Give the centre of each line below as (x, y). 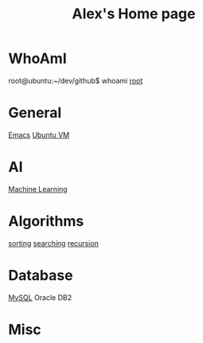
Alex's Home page (134, 14)
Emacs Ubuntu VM (39, 134)
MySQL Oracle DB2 (40, 297)
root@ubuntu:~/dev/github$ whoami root (76, 80)
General (35, 113)
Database (41, 275)
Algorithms (46, 221)
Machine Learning (38, 189)
